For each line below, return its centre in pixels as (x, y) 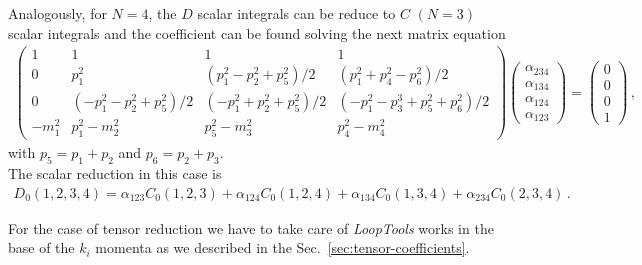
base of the (41, 247)
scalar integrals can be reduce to (296, 13)
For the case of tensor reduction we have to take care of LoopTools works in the (251, 227)
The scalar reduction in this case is (115, 173)
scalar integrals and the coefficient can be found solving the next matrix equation (257, 32)
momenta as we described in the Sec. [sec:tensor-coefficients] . (282, 247)
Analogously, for (57, 13)
